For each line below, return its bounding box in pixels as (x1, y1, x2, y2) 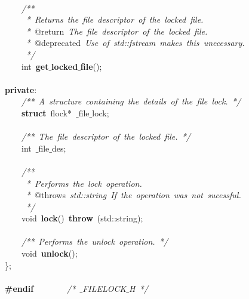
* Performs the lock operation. (26, 177, 142, 189)
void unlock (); (21, 247, 78, 260)
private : (5, 83, 37, 95)
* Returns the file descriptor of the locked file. (26, 13, 204, 26)
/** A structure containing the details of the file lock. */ (21, 95, 241, 107)
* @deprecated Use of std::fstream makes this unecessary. (26, 36, 245, 49)
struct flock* (21, 106, 72, 119)
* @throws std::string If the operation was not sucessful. (26, 189, 241, 201)
